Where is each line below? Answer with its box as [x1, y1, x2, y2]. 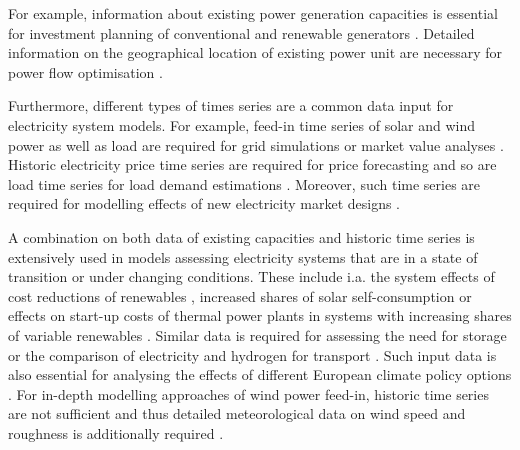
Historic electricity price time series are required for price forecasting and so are [8, 154, 497, 175]
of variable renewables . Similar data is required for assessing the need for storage [8, 324, 507, 345]
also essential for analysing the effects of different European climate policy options [8, 364, 512, 385]
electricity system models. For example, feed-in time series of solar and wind [8, 114, 476, 135]
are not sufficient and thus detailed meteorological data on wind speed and [8, 403, 466, 424]
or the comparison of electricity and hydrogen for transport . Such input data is [8, 344, 497, 365]
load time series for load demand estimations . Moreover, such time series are [8, 173, 481, 194]
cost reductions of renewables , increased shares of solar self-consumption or [8, 285, 472, 306]
